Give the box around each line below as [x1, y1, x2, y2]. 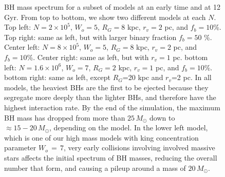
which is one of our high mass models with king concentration [4, 132, 199, 143]
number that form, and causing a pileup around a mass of [4, 162, 186, 173]
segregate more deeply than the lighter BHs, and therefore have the [4, 92, 216, 103]
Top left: [4, 22, 31, 32]
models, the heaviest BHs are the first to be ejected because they [4, 82, 209, 92]
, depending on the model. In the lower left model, [49, 122, 208, 133]
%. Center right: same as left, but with [27, 51, 149, 62]
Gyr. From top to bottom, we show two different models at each [4, 11, 206, 22]
